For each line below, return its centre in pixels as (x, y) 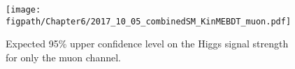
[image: (23, 10)
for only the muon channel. (63, 57)
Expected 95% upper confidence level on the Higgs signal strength (147, 44)
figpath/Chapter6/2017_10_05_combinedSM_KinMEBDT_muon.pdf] (149, 21)
